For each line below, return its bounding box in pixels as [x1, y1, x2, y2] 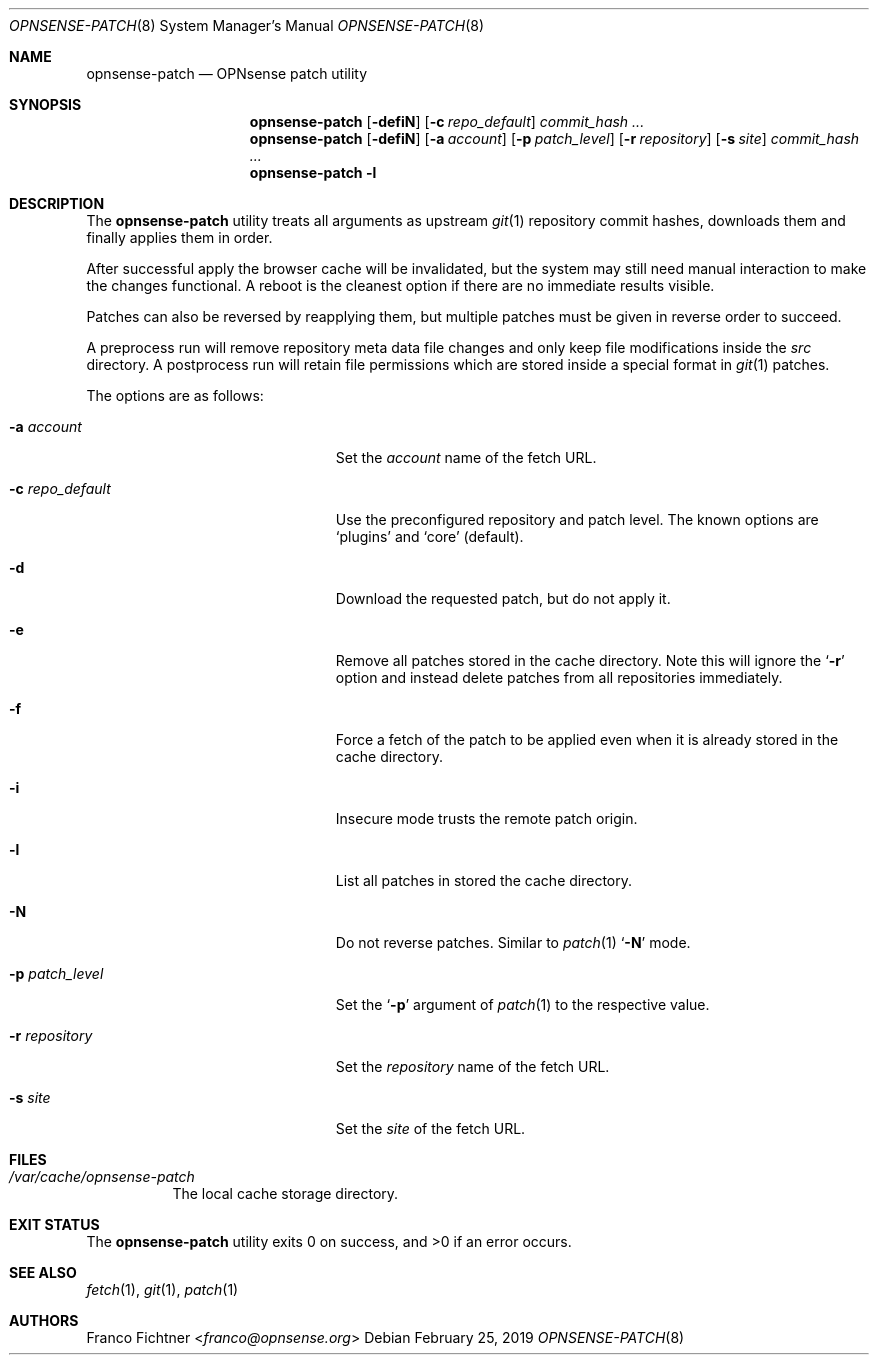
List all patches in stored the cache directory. [335, 872, 633, 889]
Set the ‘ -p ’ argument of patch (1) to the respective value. [335, 996, 710, 1013]
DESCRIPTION [9, 195, 105, 212]
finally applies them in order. [86, 229, 273, 246]
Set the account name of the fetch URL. [335, 449, 597, 466]
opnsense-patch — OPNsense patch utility [86, 65, 368, 82]
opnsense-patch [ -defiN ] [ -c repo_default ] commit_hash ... [249, 113, 645, 130]
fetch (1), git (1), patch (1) [86, 1281, 239, 1298]
